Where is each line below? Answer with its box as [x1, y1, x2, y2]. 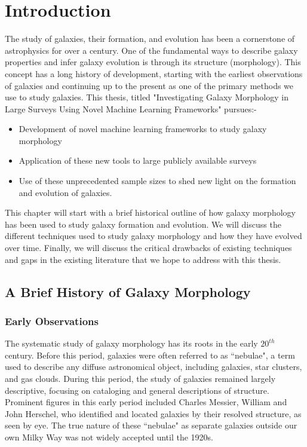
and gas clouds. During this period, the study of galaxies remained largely [5, 372, 276, 384]
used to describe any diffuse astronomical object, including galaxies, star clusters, [5, 360, 302, 373]
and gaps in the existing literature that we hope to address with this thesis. [5, 253, 281, 265]
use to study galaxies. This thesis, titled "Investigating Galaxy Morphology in [5, 91, 288, 103]
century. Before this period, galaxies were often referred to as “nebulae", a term [5, 348, 295, 361]
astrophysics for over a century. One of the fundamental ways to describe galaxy [5, 44, 298, 56]
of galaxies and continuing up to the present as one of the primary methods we [5, 79, 294, 91]
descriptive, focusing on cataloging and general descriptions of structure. [5, 384, 269, 396]
